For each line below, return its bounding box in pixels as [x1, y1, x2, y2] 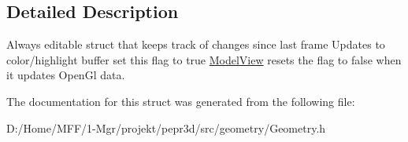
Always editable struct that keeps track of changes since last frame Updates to [6, 36, 385, 53]
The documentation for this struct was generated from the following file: [6, 93, 355, 109]
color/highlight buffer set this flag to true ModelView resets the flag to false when [6, 51, 402, 67]
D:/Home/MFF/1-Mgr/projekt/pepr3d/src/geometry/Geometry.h [6, 119, 326, 136]
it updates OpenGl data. [6, 67, 125, 83]
